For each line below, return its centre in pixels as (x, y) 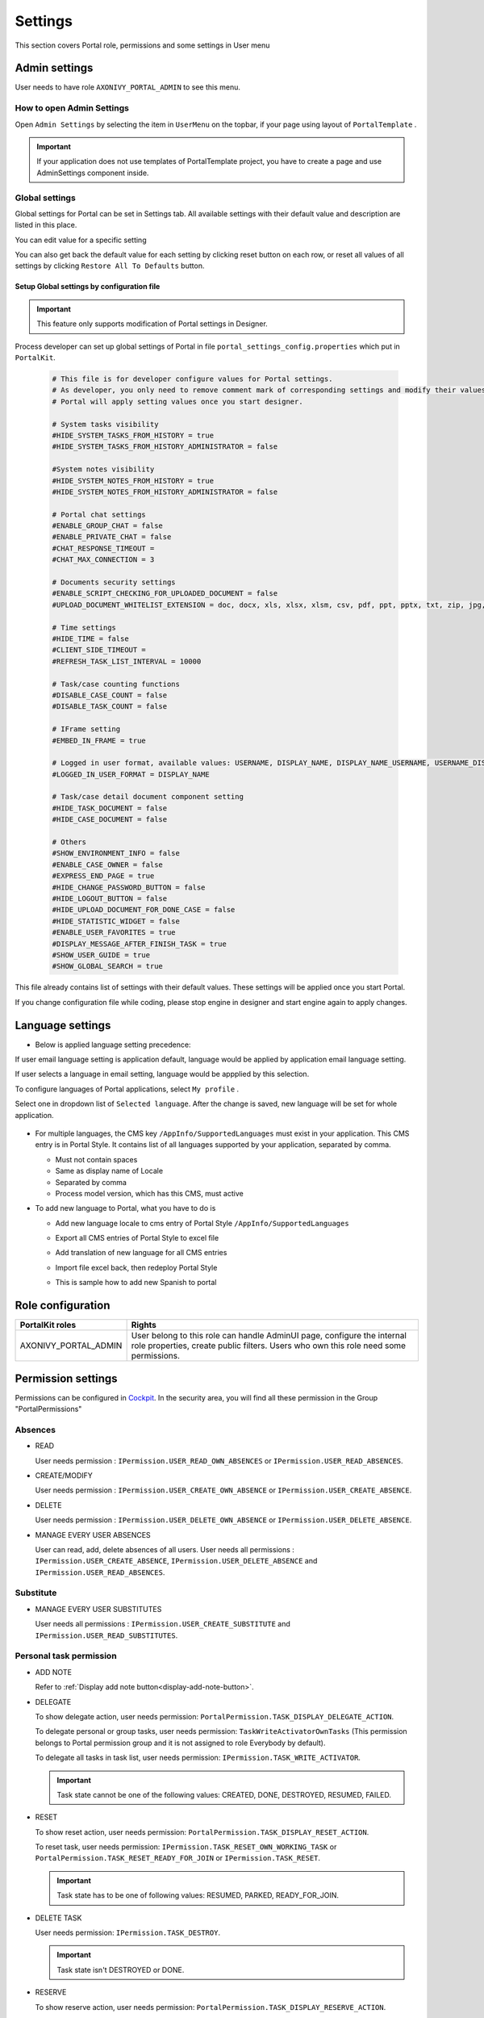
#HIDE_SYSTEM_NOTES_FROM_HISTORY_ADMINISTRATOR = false (165, 492)
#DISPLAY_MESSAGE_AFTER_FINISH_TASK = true (140, 944)
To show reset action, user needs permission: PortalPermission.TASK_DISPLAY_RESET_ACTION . (202, 1832)
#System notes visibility (103, 469)
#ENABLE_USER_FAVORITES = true (114, 933)
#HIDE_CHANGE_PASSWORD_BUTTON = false (129, 887)
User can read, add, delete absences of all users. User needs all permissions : (165, 1549)
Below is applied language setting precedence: (113, 1045)
